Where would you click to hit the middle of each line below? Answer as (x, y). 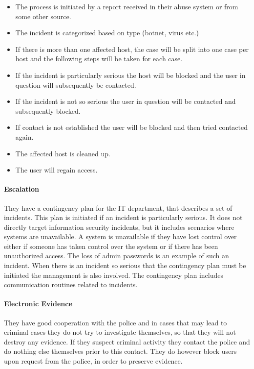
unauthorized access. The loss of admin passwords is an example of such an (116, 256)
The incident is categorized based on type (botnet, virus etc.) (107, 33)
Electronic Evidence (38, 304)
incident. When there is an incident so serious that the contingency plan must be (125, 265)
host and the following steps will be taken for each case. (99, 59)
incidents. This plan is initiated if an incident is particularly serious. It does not (123, 217)
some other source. (43, 16)
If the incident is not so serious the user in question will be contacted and (126, 101)
